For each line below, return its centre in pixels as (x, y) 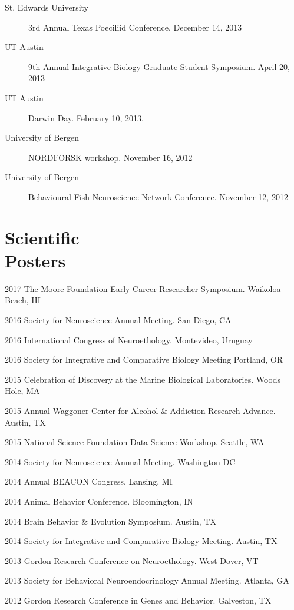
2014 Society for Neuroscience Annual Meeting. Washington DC (120, 461)
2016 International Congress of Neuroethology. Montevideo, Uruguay (129, 339)
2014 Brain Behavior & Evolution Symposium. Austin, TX (111, 521)
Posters (35, 260)
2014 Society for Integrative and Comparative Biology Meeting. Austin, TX (141, 541)
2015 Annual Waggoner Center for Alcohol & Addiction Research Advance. (140, 410)
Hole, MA (22, 391)
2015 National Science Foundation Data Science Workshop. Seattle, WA (135, 442)
